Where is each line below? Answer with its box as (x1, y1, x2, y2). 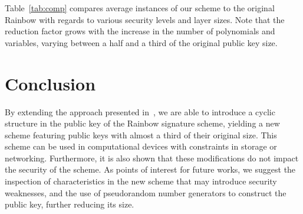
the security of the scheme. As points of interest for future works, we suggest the (5, 163, 296, 176)
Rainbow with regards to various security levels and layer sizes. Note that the (5, 13, 285, 25)
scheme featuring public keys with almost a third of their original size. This (5, 128, 277, 141)
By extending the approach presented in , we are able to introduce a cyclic (5, 105, 275, 118)
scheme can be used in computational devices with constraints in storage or (5, 140, 277, 153)
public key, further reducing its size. (5, 198, 134, 210)
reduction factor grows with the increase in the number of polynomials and (5, 25, 275, 37)
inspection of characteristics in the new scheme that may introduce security (5, 175, 277, 187)
